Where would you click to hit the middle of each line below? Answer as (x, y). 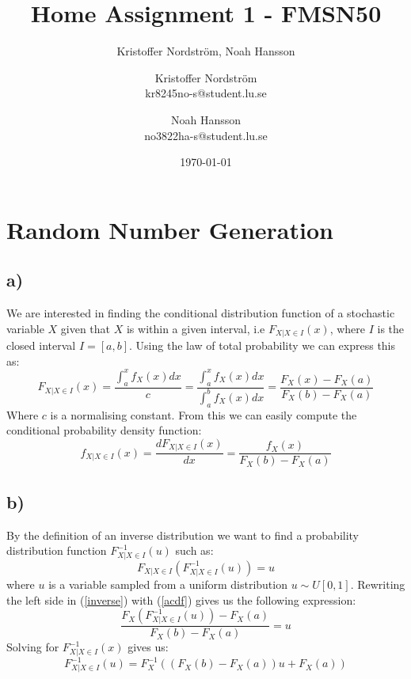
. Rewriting (378, 584)
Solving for (33, 647)
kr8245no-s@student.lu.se (206, 93)
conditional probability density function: (104, 430)
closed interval (41, 345)
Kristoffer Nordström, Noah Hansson (206, 51)
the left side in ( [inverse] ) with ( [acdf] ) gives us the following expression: (181, 599)
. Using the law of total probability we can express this (263, 345)
